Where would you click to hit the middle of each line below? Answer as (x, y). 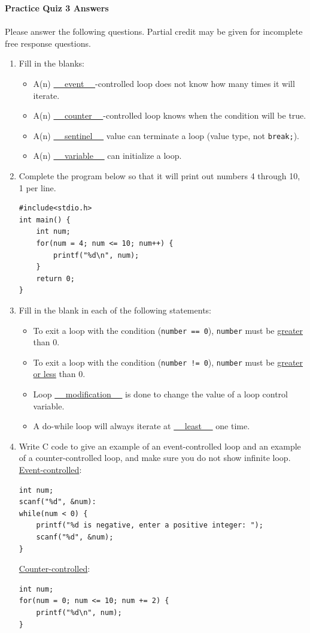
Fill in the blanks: (51, 63)
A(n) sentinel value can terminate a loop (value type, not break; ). (166, 135)
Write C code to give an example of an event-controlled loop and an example (160, 446)
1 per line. (37, 187)
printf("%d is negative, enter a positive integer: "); (150, 525)
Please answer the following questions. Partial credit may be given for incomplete (154, 31)
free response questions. (48, 43)
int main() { (45, 220)
